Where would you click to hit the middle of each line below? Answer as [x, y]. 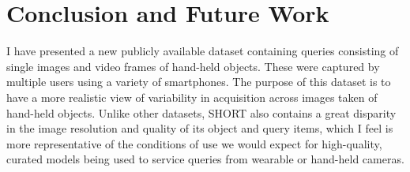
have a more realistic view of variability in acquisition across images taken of [192, 97]
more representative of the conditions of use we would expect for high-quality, [194, 143]
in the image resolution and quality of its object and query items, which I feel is [200, 128]
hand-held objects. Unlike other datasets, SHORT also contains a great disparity [201, 112]
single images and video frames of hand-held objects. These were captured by [193, 66]
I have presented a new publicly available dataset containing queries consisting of [203, 51]
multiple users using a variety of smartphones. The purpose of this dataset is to [199, 82]
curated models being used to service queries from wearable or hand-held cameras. [205, 159]
